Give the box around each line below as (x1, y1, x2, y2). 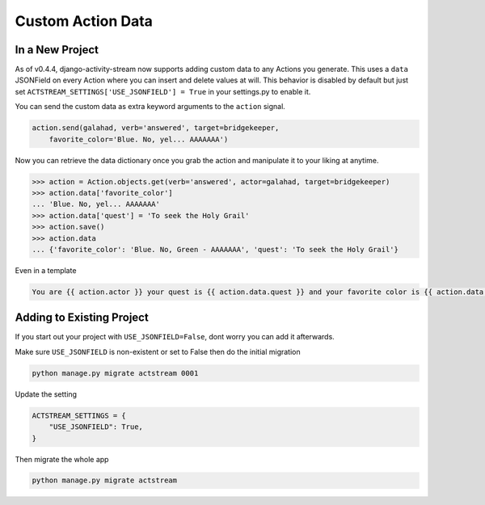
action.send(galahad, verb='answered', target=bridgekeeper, (32, 124, 280, 133)
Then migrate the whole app (15, 454, 109, 464)
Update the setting (15, 389, 77, 399)
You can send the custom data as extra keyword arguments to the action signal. (15, 102, 286, 112)
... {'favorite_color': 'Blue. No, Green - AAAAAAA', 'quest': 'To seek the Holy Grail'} (32, 245, 399, 254)
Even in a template (15, 265, 77, 275)
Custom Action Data (15, 12, 154, 30)
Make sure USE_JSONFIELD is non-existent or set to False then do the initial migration (15, 347, 301, 356)
